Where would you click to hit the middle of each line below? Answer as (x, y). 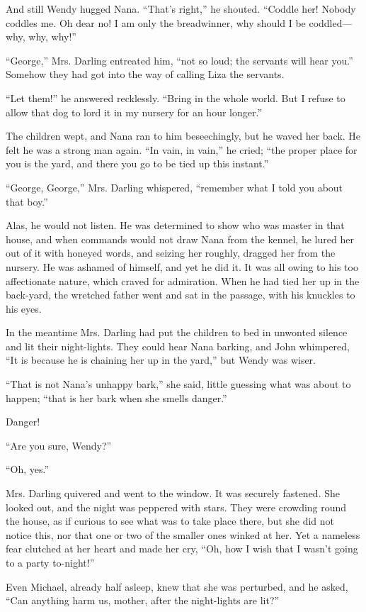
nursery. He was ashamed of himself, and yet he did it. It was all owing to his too (182, 266)
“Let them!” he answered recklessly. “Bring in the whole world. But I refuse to (176, 98)
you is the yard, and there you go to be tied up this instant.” (137, 163)
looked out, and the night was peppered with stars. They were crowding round (176, 507)
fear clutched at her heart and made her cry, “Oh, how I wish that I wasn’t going (182, 549)
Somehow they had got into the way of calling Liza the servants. (145, 74)
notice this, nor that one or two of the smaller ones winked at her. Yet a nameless (183, 534)
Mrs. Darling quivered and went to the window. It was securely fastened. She (173, 493)
